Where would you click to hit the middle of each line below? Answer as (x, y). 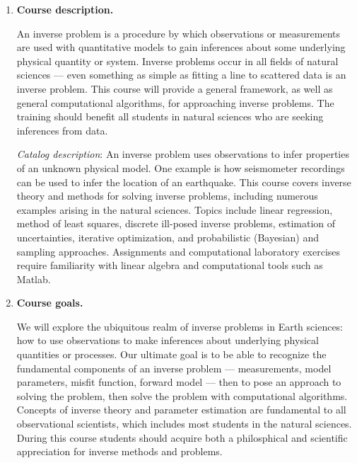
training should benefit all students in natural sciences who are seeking (170, 116)
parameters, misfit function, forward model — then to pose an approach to (179, 382)
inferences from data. (62, 130)
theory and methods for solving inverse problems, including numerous (167, 196)
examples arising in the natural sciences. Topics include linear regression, (175, 209)
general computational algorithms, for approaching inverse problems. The (175, 102)
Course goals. (50, 303)
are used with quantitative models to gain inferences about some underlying (181, 47)
